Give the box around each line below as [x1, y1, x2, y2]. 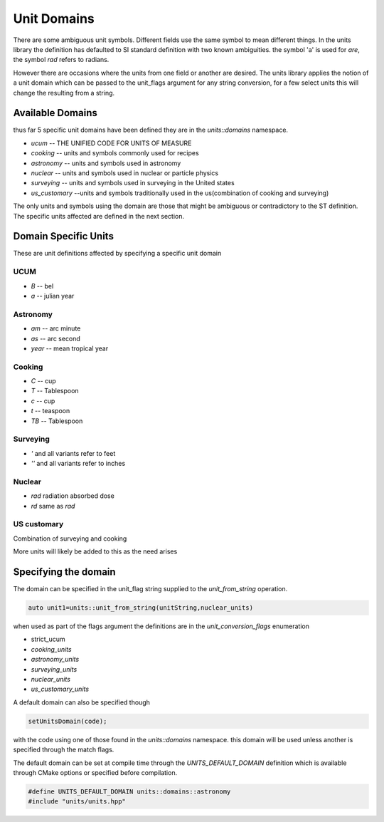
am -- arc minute [31, 324, 81, 333]
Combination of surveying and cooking [13, 534, 127, 543]
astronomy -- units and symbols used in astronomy [31, 159, 181, 167]
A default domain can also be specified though [13, 698, 151, 707]
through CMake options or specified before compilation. [13, 768, 178, 776]
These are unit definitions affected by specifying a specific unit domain [13, 249, 222, 258]
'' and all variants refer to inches [31, 459, 126, 468]
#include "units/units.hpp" [28, 798, 126, 806]
